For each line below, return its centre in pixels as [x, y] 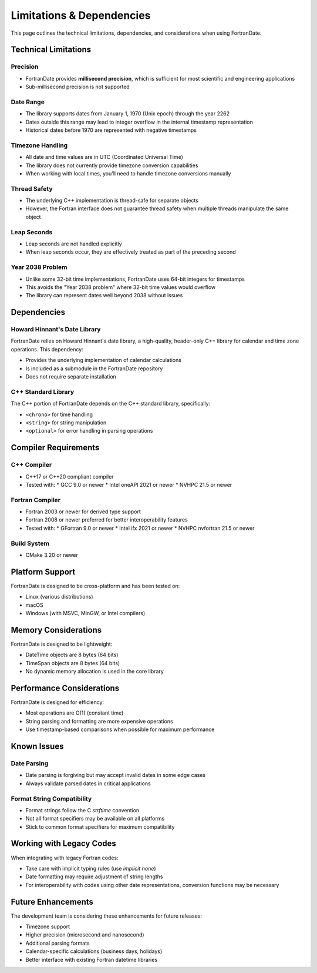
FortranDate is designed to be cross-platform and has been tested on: [95, 586]
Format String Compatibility [51, 799]
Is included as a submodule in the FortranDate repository [94, 368]
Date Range [28, 102]
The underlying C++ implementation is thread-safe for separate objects [112, 201]
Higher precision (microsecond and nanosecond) [85, 935]
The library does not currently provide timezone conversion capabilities [112, 165]
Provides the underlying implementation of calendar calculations [104, 360]
